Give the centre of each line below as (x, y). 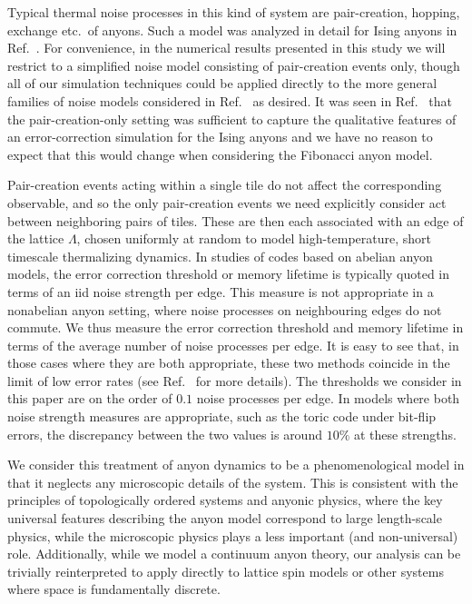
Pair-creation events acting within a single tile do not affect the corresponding (225, 185)
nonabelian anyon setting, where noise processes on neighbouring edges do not (225, 309)
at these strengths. (405, 434)
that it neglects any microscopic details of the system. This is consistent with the (233, 482)
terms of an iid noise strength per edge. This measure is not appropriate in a (221, 291)
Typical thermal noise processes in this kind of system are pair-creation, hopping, (234, 12)
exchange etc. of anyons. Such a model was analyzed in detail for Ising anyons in (232, 30)
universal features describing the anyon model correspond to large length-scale (225, 518)
